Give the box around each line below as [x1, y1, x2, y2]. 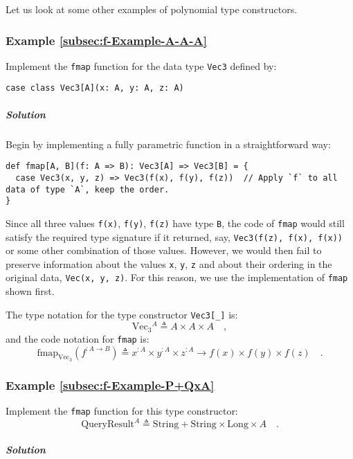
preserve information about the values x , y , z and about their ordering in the [6, 256, 332, 271]
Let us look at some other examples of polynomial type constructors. [6, 2, 298, 16]
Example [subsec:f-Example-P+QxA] [6, 376, 215, 393]
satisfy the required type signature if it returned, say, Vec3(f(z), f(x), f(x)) [6, 229, 343, 244]
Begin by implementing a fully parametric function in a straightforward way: [6, 136, 331, 151]
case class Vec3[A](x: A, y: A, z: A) [6, 83, 184, 93]
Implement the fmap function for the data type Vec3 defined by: [6, 58, 277, 73]
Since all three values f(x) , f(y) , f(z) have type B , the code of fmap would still [6, 215, 345, 230]
